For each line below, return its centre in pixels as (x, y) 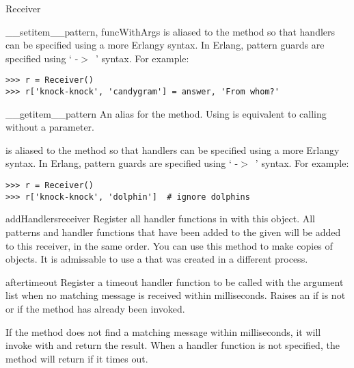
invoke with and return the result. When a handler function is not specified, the (173, 345)
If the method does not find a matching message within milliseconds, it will (163, 331)
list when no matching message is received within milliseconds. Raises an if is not (176, 295)
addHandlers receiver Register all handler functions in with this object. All (161, 219)
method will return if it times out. (77, 358)
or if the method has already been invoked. (95, 308)
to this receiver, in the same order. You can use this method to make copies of (169, 245)
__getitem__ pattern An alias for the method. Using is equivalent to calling (166, 113)
